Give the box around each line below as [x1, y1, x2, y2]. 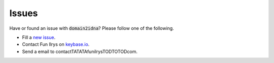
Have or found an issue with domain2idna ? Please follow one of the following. [9, 25, 175, 31]
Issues [9, 8, 38, 19]
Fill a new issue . [22, 34, 56, 40]
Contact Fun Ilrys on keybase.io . [22, 41, 90, 47]
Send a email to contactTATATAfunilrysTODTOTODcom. [22, 48, 138, 54]
